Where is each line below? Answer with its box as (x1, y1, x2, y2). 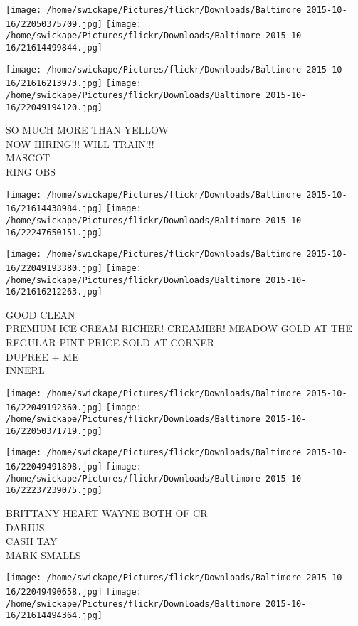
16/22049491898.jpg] (6, 462, 103, 472)
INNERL (6, 363, 45, 378)
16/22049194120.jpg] (6, 102, 103, 112)
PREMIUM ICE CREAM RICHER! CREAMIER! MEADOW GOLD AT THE (6, 321, 353, 336)
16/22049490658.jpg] (6, 587, 103, 598)
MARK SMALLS (6, 547, 81, 562)
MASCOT (6, 150, 51, 165)
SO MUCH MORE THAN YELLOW (6, 122, 169, 137)
